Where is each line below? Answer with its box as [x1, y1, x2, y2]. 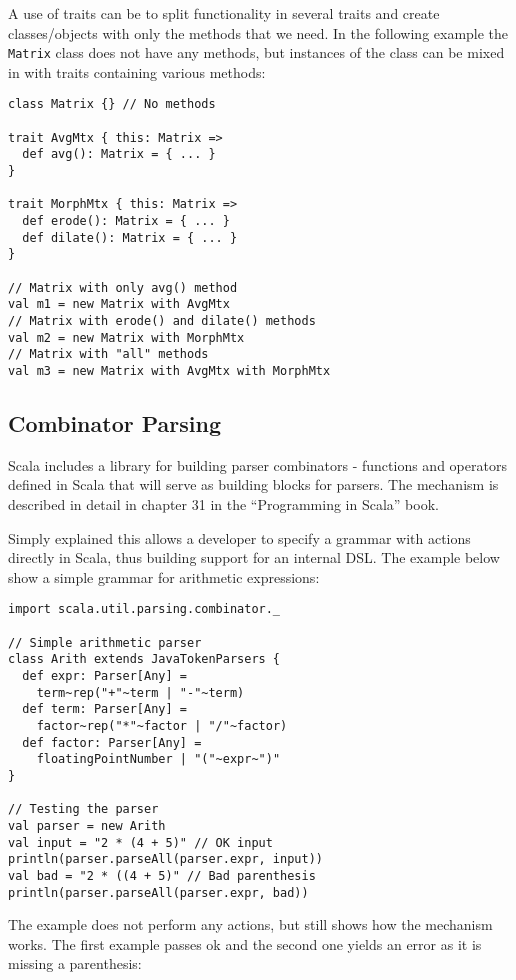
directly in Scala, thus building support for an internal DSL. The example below [8, 547, 500, 568]
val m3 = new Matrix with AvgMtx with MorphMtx [8, 363, 331, 378]
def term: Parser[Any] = [22, 702, 187, 717]
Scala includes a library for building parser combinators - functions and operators [8, 454, 507, 475]
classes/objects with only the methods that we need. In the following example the [8, 22, 509, 43]
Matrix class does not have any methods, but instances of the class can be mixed [8, 42, 505, 63]
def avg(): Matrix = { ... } [22, 147, 216, 162]
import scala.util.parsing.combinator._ [8, 602, 281, 617]
